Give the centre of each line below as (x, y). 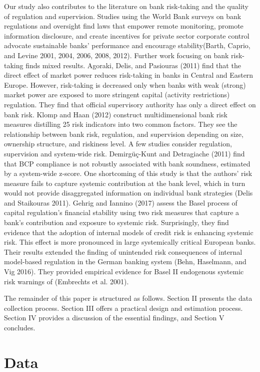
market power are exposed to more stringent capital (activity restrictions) (117, 95)
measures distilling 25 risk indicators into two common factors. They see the (121, 124)
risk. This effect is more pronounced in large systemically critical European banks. (130, 242)
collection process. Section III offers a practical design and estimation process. (123, 308)
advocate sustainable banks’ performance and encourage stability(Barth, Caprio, (127, 45)
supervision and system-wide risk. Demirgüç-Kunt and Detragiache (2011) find (124, 153)
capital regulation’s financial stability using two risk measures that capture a (122, 212)
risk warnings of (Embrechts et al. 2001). (66, 281)
